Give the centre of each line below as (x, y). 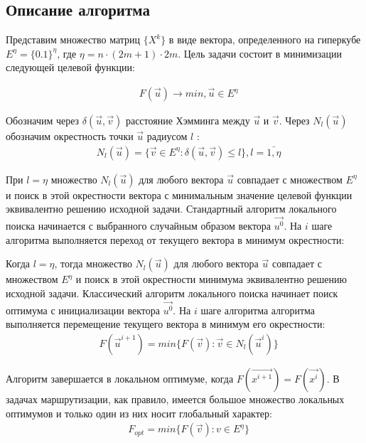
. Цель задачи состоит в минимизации (260, 53)
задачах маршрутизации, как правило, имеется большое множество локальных (175, 399)
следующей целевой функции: (70, 67)
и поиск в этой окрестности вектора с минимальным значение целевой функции (179, 194)
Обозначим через (43, 121)
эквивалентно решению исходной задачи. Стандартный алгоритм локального (171, 209)
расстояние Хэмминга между (188, 121)
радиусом (167, 136)
